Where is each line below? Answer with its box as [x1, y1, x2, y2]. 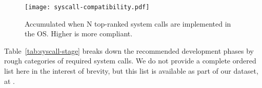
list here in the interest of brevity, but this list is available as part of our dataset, [4, 65, 258, 76]
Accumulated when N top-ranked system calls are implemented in [25, 18, 231, 29]
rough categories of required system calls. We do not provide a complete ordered [4, 55, 256, 66]
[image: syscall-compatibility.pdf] [25, 4, 150, 11]
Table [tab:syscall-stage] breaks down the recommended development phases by [4, 45, 254, 56]
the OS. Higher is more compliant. [25, 28, 133, 39]
